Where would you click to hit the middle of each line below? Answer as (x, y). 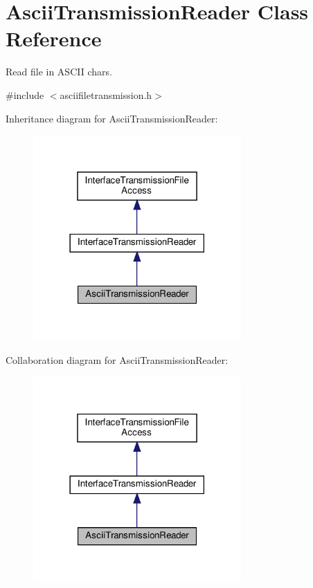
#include (25, 94)
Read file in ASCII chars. (59, 72)
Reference (54, 38)
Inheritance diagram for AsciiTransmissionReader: (112, 118)
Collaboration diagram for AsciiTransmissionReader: (117, 360)
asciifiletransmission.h (106, 94)
